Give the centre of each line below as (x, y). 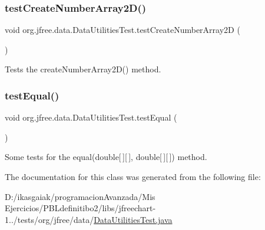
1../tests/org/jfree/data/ (49, 219)
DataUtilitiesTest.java (133, 219)
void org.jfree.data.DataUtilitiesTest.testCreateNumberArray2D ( (122, 30)
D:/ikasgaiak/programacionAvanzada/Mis (80, 196)
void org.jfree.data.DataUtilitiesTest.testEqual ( (91, 117)
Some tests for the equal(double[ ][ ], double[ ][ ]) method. (106, 157)
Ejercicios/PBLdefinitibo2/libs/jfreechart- (80, 208)
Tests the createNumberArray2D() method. (83, 69)
